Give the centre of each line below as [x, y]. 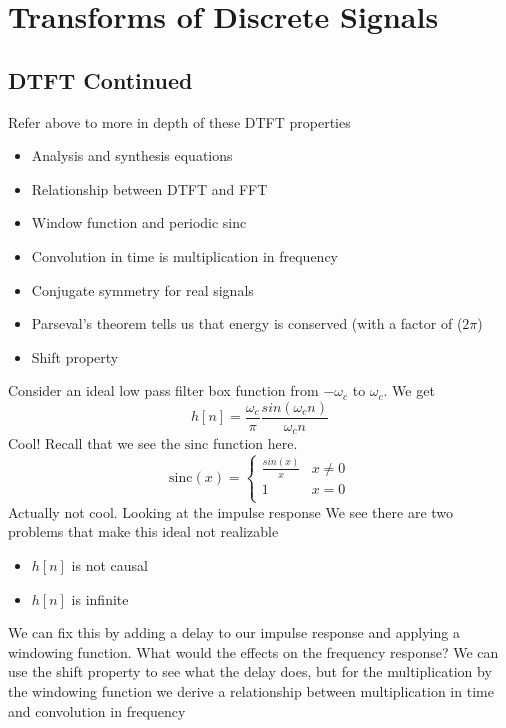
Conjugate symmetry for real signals [142, 289]
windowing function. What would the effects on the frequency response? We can [253, 651]
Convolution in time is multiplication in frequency [185, 255]
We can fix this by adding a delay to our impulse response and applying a [234, 632]
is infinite [100, 598]
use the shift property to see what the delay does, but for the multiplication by [250, 671]
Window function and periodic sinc [139, 222]
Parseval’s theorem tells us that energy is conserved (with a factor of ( [247, 323]
